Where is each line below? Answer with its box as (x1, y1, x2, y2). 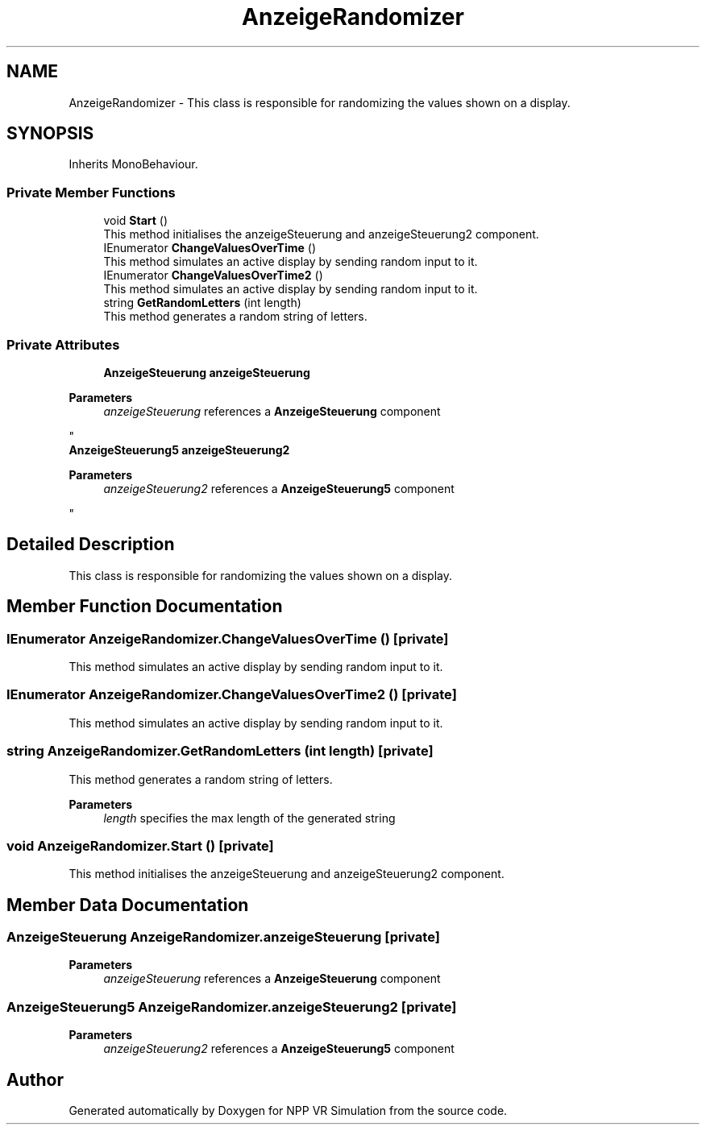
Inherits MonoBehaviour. (69, 157, 198, 172)
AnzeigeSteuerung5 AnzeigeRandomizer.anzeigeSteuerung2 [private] (6, 998, 457, 1015)
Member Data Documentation (6, 894, 249, 915)
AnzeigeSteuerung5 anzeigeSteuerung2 (69, 442, 290, 457)
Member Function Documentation (6, 596, 283, 617)
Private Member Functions (6, 184, 176, 201)
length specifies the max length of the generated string (103, 810, 396, 825)
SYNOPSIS (6, 123, 94, 144)
